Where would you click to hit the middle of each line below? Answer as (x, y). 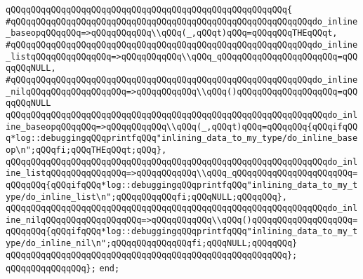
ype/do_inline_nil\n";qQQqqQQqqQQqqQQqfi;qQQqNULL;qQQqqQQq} (152, 244)
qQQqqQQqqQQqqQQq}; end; (63, 269)
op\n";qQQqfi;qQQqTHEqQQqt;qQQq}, (86, 150)
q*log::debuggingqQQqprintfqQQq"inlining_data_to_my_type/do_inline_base (182, 138)
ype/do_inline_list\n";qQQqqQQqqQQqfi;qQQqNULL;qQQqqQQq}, (146, 197)
